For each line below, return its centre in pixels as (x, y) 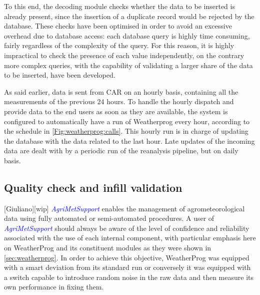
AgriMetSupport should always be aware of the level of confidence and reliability (127, 228)
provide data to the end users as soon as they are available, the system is (116, 111)
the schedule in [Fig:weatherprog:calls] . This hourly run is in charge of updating (126, 131)
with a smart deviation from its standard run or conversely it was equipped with (127, 267)
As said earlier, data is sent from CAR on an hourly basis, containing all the (121, 91)
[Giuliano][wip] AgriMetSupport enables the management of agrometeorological (124, 208)
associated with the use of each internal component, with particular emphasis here (130, 238)
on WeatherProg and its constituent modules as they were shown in (108, 248)
